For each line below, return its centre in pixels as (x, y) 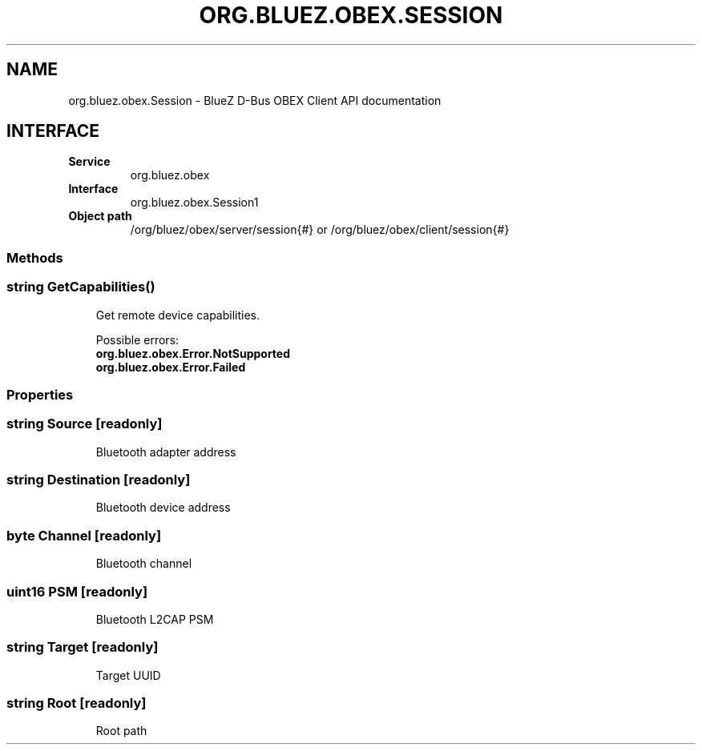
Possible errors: (137, 339)
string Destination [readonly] (99, 480)
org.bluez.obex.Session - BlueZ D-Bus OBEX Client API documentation (255, 100)
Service (89, 162)
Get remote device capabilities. (178, 315)
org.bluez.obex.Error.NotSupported (193, 353)
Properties (40, 394)
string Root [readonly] (77, 703)
